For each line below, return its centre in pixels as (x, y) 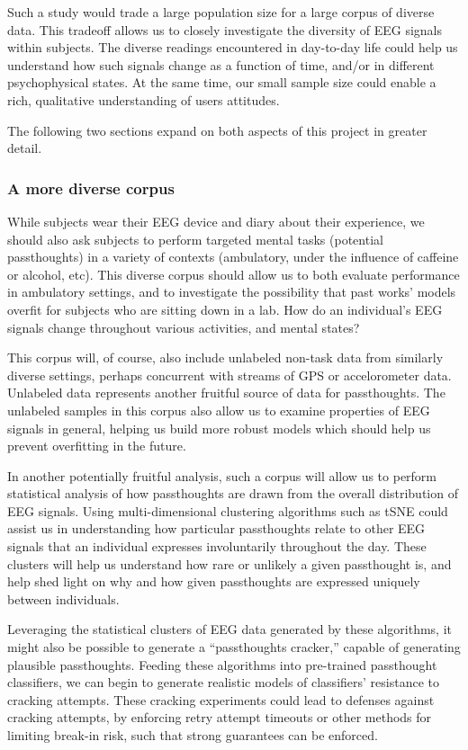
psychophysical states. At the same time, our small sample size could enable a (222, 82)
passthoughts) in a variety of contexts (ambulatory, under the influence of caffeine (233, 257)
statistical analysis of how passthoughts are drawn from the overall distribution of (233, 493)
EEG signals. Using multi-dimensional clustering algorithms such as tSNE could (228, 510)
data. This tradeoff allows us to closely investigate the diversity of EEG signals (225, 29)
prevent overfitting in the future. (97, 446)
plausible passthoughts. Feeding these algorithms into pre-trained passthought (222, 664)
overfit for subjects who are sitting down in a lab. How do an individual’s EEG (225, 309)
